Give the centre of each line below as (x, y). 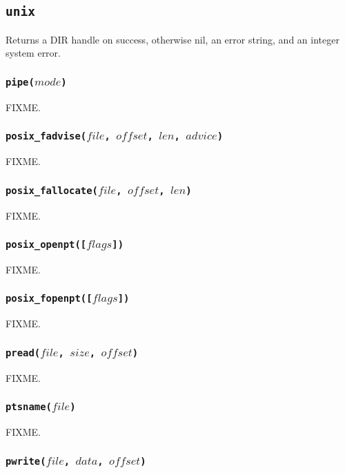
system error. (33, 53)
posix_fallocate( (52, 190)
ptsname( (29, 407)
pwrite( (26, 461)
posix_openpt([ (46, 245)
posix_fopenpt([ (49, 299)
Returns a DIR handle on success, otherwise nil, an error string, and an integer (172, 39)
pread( (23, 353)
